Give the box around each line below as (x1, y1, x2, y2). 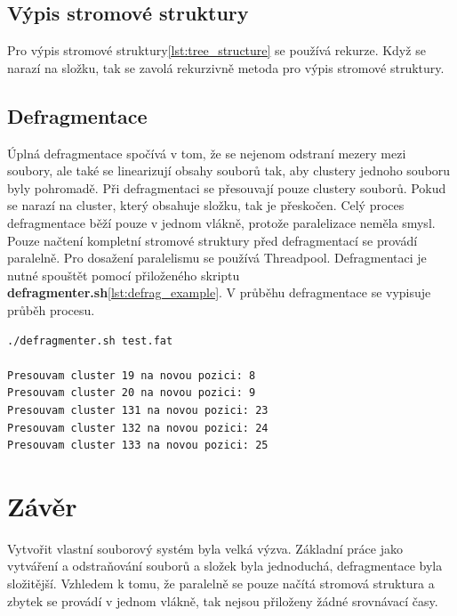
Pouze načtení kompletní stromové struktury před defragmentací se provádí (7, 231, 418, 249)
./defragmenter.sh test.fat (7, 334, 173, 347)
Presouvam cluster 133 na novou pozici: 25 (7, 439, 269, 452)
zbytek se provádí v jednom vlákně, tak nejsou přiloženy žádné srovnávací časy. (7, 591, 438, 610)
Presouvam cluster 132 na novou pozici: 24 (7, 421, 269, 434)
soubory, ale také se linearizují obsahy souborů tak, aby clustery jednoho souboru (7, 161, 451, 180)
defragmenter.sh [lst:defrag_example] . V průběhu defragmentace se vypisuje (7, 283, 431, 302)
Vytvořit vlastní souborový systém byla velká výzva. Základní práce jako (7, 539, 403, 557)
